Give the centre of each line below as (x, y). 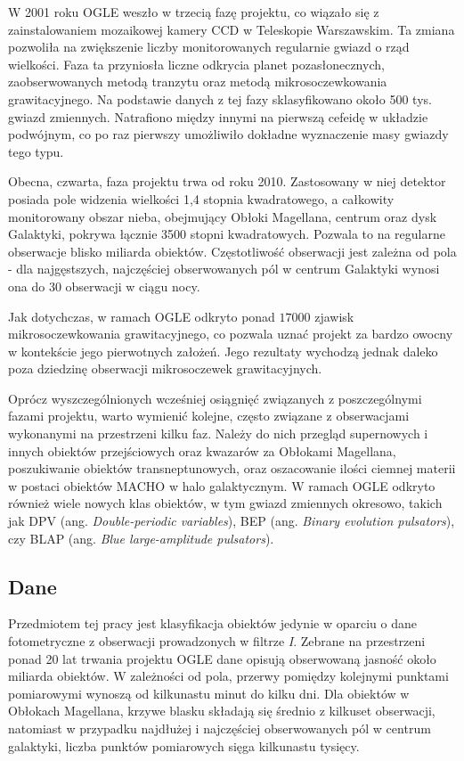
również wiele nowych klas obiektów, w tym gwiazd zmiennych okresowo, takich (225, 503)
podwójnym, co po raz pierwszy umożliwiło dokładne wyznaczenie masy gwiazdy (228, 134)
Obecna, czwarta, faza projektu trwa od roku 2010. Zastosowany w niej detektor (227, 181)
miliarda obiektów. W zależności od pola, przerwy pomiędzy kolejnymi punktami (228, 676)
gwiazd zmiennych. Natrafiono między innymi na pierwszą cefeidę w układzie (218, 116)
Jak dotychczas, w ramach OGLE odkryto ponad (142, 316)
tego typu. (36, 151)
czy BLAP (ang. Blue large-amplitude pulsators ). (141, 538)
